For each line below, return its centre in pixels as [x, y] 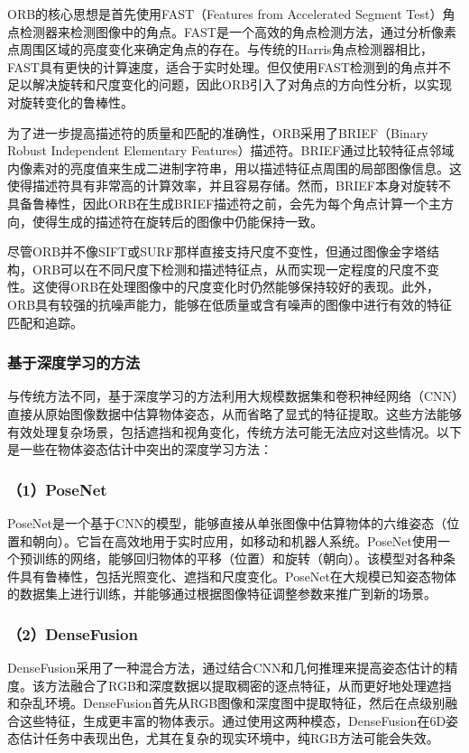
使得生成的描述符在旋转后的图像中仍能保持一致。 [177, 221]
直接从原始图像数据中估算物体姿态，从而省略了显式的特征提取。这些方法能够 [234, 413]
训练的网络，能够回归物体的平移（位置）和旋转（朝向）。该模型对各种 [237, 558]
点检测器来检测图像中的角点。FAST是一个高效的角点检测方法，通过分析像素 [232, 31]
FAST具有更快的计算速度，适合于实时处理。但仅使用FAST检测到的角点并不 [229, 66]
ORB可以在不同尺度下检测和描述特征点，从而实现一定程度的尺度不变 [236, 269]
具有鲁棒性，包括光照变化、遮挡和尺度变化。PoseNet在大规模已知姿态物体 [238, 576]
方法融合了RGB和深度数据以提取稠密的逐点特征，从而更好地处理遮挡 [248, 685]
